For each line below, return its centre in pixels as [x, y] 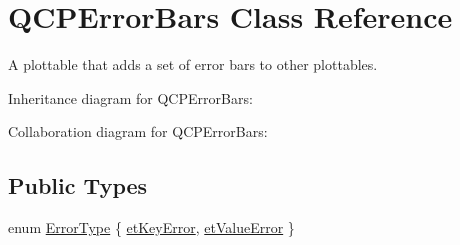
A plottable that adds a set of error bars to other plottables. [193, 64]
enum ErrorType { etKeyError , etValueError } [151, 227]
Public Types [78, 185]
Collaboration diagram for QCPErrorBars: [138, 131]
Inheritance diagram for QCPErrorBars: [130, 97]
